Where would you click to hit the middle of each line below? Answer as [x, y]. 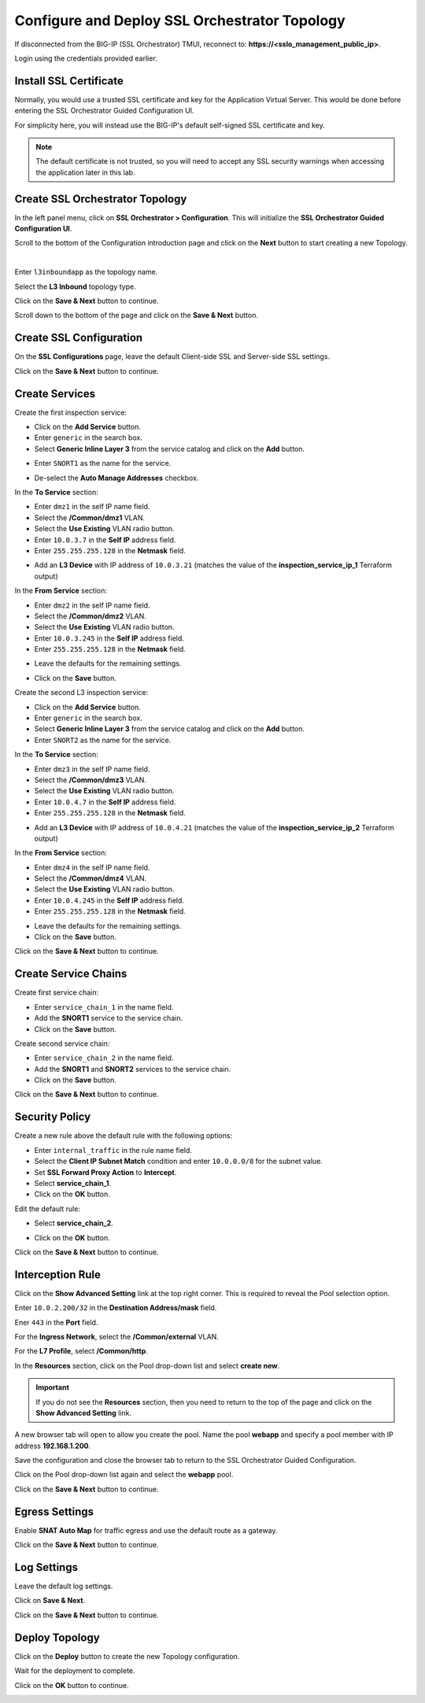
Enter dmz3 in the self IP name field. [92, 769]
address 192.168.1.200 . [53, 1446]
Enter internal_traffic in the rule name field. [113, 1150]
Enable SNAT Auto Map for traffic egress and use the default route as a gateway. [146, 1530]
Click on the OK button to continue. [72, 1685]
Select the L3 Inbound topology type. [76, 286]
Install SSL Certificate [69, 81]
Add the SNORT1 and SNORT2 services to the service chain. [133, 1069]
